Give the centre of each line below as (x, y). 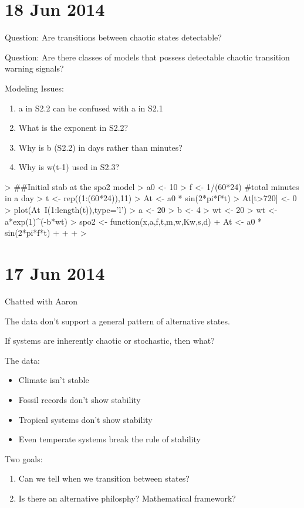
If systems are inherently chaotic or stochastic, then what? (110, 341)
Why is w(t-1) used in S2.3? (69, 167)
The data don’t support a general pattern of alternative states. (117, 321)
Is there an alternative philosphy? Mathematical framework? (127, 498)
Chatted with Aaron (41, 301)
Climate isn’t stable (54, 380)
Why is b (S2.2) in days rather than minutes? (100, 147)
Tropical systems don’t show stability (85, 419)
